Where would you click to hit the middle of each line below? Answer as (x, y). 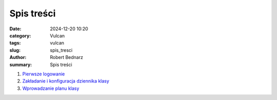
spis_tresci (61, 50)
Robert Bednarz (66, 57)
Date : (15, 29)
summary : (21, 65)
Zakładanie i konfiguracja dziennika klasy (66, 81)
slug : (15, 50)
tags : (15, 43)
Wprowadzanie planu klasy (51, 88)
